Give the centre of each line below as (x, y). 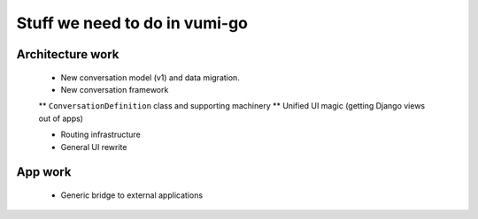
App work (44, 172)
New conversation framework (115, 89)
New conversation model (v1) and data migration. (150, 77)
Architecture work (68, 54)
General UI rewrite (94, 147)
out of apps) (61, 118)
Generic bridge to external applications (132, 195)
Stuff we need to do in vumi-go (132, 23)
